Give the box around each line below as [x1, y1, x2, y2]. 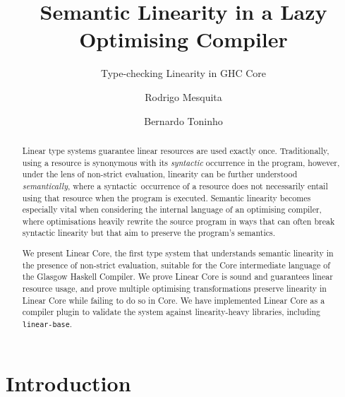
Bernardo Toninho [144, 113, 223, 128]
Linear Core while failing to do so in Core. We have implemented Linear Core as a [22, 294, 325, 306]
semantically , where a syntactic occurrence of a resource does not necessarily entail [22, 179, 328, 191]
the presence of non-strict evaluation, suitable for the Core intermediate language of [22, 259, 330, 271]
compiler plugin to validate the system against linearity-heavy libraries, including [22, 306, 321, 318]
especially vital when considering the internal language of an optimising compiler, [22, 203, 322, 215]
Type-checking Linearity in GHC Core [100, 66, 267, 81]
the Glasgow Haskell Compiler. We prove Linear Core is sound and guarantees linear [22, 271, 333, 283]
